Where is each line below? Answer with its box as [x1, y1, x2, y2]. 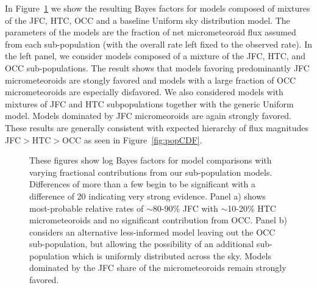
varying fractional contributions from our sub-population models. [29, 165, 272, 178]
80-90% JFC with [152, 201, 218, 214]
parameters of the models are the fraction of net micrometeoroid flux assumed [5, 26, 296, 38]
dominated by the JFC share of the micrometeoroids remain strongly [29, 261, 287, 274]
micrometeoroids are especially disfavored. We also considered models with [5, 85, 283, 98]
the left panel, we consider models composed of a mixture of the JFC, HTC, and [5, 49, 305, 62]
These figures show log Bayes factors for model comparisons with [29, 154, 272, 167]
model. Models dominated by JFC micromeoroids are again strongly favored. [5, 109, 291, 122]
